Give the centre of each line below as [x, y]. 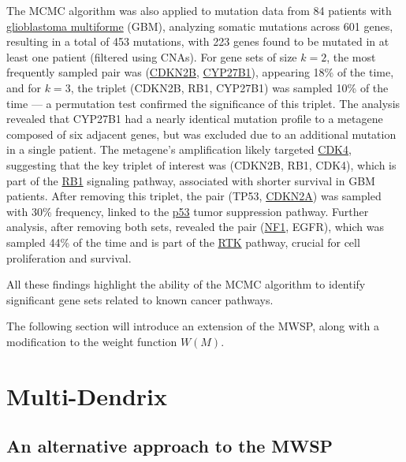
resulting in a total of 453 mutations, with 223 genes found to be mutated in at [198, 41]
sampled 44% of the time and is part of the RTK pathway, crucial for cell [183, 242]
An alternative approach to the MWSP [170, 446]
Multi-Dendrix [87, 395]
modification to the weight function [92, 341]
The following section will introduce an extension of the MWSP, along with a [193, 326]
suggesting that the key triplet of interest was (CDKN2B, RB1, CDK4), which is [201, 164]
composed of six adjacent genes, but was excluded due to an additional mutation [201, 134]
